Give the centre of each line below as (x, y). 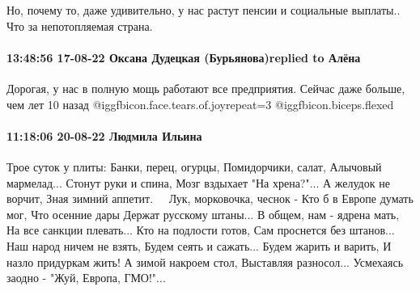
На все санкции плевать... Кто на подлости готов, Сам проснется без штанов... (201, 230)
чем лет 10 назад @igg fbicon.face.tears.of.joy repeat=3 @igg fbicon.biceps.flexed (200, 104)
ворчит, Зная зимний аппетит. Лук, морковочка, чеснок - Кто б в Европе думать (210, 198)
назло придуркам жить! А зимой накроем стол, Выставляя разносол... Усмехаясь (205, 261)
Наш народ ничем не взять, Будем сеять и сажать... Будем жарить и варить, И (199, 245)
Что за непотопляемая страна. (80, 25)
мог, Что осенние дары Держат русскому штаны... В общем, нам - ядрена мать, (203, 214)
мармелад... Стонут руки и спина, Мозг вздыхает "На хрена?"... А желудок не (198, 182)
